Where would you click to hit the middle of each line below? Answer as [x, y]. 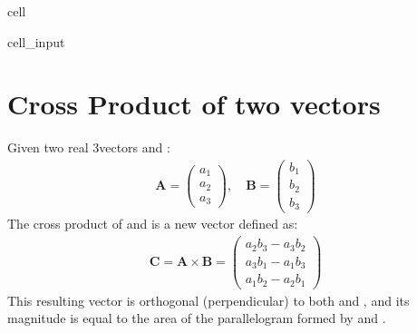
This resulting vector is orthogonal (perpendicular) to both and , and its [208, 300]
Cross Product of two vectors [194, 104]
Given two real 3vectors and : [89, 147]
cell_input [36, 41]
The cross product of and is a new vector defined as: [153, 224]
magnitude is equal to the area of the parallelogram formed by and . [197, 318]
